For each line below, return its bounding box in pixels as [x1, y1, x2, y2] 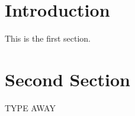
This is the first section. [5, 32, 91, 45]
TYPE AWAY [5, 101, 56, 114]
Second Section [5, 67, 130, 91]
